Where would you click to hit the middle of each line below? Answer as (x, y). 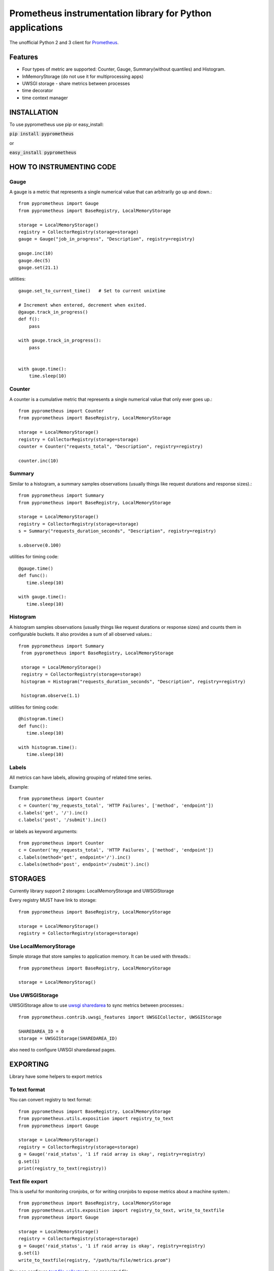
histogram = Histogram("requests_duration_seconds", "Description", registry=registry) (133, 682)
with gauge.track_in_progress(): (60, 340)
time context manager (45, 98)
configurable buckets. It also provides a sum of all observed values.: (81, 634)
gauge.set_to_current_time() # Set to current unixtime (92, 291)
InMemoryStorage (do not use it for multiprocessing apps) (83, 76)
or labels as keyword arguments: (44, 831)
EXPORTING (29, 1064)
